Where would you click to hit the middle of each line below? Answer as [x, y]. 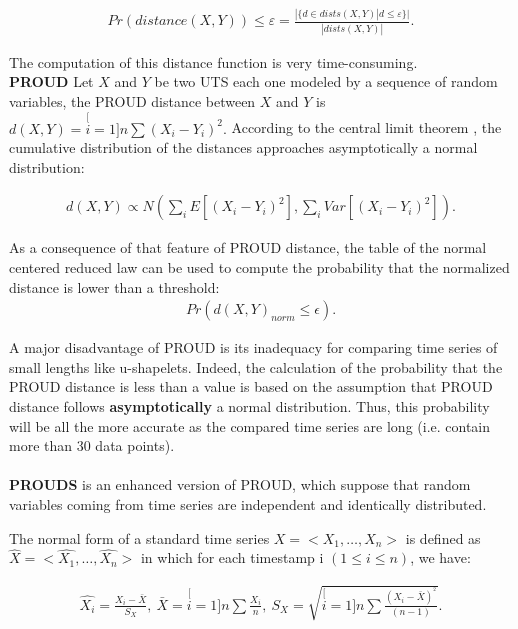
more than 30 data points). [92, 445]
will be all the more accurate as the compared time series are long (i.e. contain [250, 425]
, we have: [440, 557]
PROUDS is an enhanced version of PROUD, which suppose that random [240, 484]
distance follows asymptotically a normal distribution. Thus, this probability [249, 406]
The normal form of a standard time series [139, 537]
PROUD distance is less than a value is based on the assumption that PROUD [251, 386]
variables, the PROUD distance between [132, 100]
